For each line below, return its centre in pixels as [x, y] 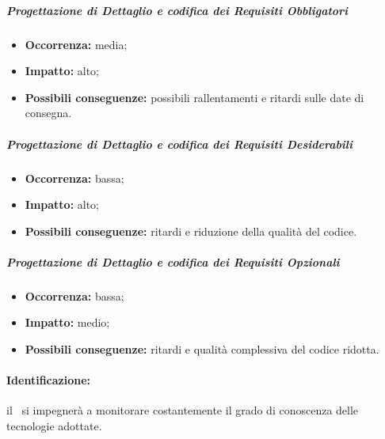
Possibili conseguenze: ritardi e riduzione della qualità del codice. [191, 231]
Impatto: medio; [67, 322]
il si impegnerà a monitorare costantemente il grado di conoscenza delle [183, 410]
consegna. [48, 113]
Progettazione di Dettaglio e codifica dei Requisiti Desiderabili [179, 144]
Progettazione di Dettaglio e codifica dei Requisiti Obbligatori [177, 10]
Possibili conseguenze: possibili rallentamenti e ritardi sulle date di [194, 97]
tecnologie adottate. [54, 426]
